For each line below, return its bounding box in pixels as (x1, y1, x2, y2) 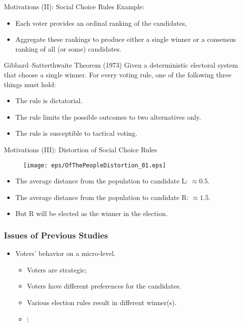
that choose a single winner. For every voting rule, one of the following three (4, 69, 231, 79)
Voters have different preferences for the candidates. (27, 281, 181, 291)
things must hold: (4, 79, 56, 89)
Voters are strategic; (27, 264, 87, 274)
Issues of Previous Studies (4, 229, 108, 241)
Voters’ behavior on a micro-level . (15, 248, 116, 258)
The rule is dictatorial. (15, 95, 83, 106)
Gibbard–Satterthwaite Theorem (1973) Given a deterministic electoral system (4, 60, 238, 70)
